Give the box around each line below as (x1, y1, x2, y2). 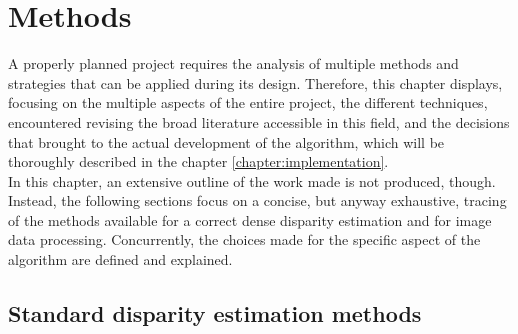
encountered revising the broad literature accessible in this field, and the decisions (8, 111, 510, 132)
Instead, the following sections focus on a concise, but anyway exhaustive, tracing (8, 190, 507, 211)
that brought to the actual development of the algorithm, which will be (8, 131, 445, 152)
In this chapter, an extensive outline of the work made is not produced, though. (8, 170, 496, 191)
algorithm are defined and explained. (8, 249, 233, 270)
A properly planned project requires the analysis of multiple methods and (8, 53, 459, 74)
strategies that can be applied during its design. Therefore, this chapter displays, (8, 72, 503, 93)
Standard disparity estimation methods (8, 298, 422, 329)
